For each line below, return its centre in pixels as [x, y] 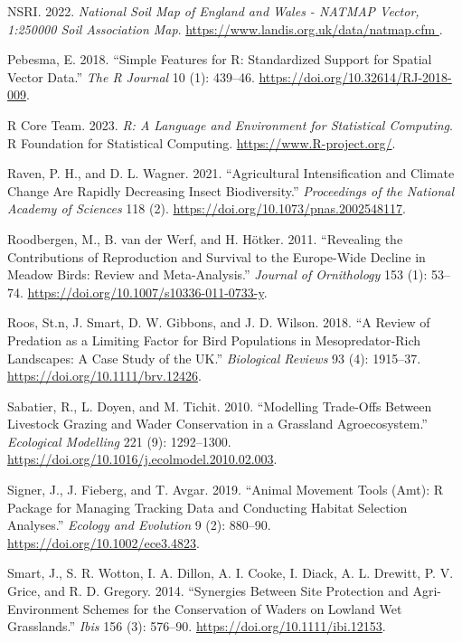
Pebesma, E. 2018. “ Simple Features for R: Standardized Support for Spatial [220, 59]
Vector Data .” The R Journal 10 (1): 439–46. [131, 76]
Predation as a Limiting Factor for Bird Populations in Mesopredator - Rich [214, 340]
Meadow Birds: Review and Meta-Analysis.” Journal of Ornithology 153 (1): [217, 274]
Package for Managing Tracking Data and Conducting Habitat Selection [207, 507]
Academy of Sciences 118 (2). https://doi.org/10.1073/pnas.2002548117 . [207, 208]
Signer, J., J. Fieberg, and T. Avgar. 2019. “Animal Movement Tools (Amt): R [226, 490]
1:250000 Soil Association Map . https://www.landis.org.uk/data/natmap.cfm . [225, 28]
